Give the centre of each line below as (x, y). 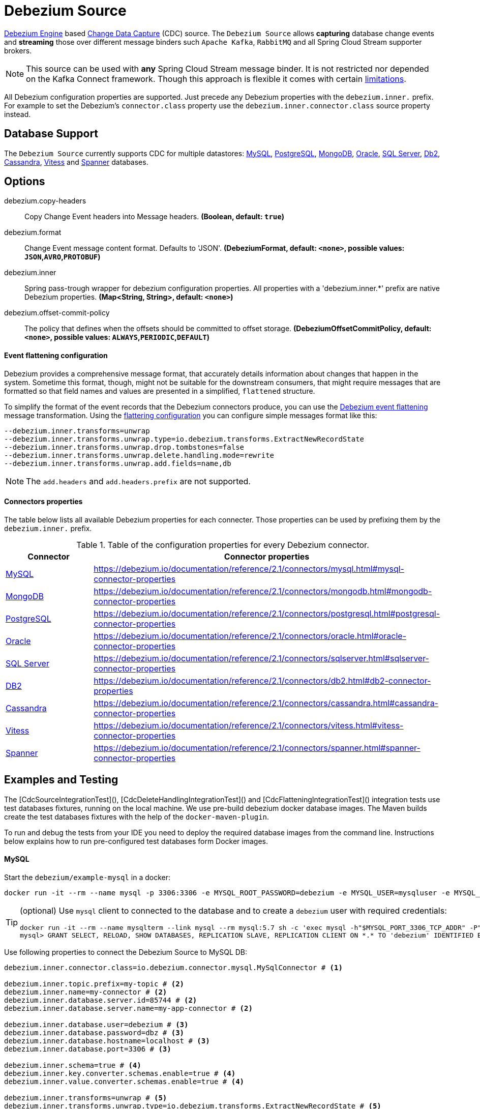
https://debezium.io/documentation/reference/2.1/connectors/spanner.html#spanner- (257, 748)
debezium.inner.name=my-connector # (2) (86, 992)
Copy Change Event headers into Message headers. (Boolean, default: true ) (154, 217)
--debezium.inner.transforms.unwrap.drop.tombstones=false (124, 447)
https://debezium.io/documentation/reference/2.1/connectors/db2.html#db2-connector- (262, 680)
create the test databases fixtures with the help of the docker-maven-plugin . (137, 816)
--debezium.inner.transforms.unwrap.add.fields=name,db (118, 463)
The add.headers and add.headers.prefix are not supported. (138, 481)
